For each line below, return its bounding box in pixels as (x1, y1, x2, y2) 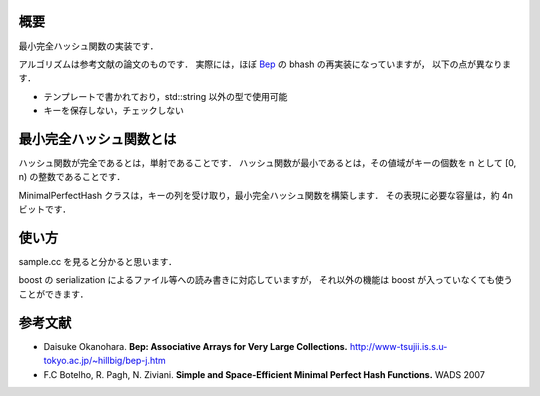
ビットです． (18, 203, 72, 215)
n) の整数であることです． (18, 171, 126, 183)
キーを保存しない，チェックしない (43, 105, 184, 117)
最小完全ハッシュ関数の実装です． (18, 40, 159, 52)
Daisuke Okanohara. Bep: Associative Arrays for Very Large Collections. (43, 340, 348, 352)
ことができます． (18, 288, 89, 300)
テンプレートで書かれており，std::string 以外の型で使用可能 (43, 90, 288, 102)
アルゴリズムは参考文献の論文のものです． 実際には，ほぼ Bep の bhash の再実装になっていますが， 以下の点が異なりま (18, 58, 512, 70)
